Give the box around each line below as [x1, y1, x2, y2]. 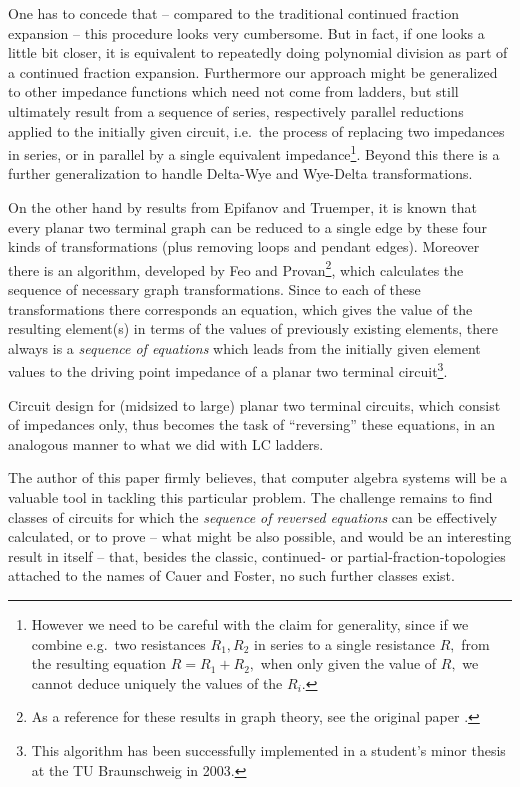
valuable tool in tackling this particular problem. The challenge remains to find [8, 487, 493, 508]
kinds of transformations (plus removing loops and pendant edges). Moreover [8, 236, 480, 257]
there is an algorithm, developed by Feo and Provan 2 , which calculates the [8, 256, 464, 280]
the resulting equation [31, 653, 167, 674]
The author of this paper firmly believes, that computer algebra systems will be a [8, 467, 508, 488]
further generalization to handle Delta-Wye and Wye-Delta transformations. [8, 163, 473, 184]
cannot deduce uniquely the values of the [31, 672, 283, 693]
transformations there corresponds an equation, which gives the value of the [8, 298, 473, 319]
